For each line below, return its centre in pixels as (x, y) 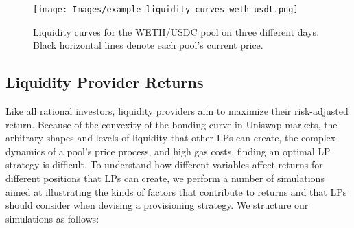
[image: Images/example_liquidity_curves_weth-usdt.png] (166, 10)
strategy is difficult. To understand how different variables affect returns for (164, 164)
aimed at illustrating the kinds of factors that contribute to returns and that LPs (176, 191)
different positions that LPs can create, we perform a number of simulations (165, 178)
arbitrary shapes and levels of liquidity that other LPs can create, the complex (171, 138)
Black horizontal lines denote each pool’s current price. (148, 45)
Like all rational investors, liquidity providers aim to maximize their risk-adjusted (177, 111)
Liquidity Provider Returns (105, 82)
